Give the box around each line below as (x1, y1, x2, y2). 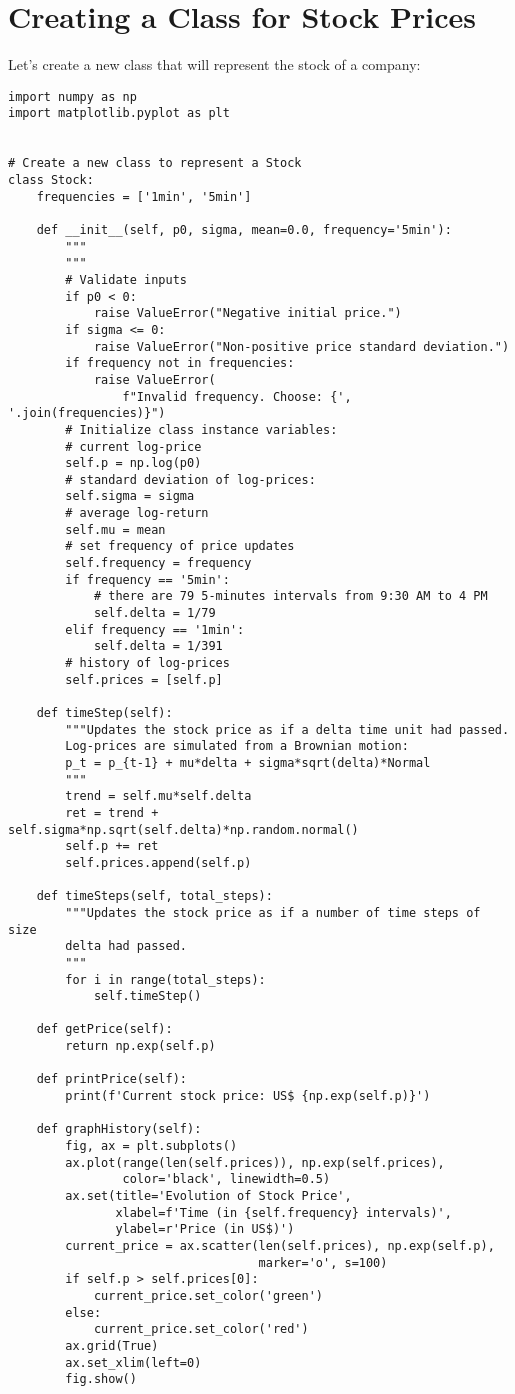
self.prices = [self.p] (65, 672, 223, 687)
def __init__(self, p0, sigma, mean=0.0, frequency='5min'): (36, 222, 452, 237)
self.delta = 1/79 (93, 606, 216, 621)
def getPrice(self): (36, 1022, 173, 1037)
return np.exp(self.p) (65, 1039, 216, 1054)
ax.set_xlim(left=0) (65, 1355, 202, 1370)
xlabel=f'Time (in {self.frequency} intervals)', (115, 1205, 452, 1220)
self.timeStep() (93, 989, 202, 1004)
